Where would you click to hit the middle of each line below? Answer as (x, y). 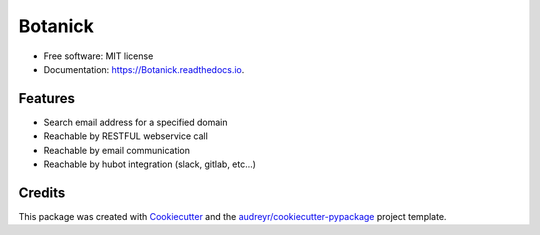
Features (46, 98)
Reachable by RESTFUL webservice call (126, 136)
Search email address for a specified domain (136, 122)
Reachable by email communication (116, 150)
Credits (42, 192)
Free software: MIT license (98, 56)
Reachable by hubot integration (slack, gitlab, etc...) (150, 164)
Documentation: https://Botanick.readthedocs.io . (144, 69)
